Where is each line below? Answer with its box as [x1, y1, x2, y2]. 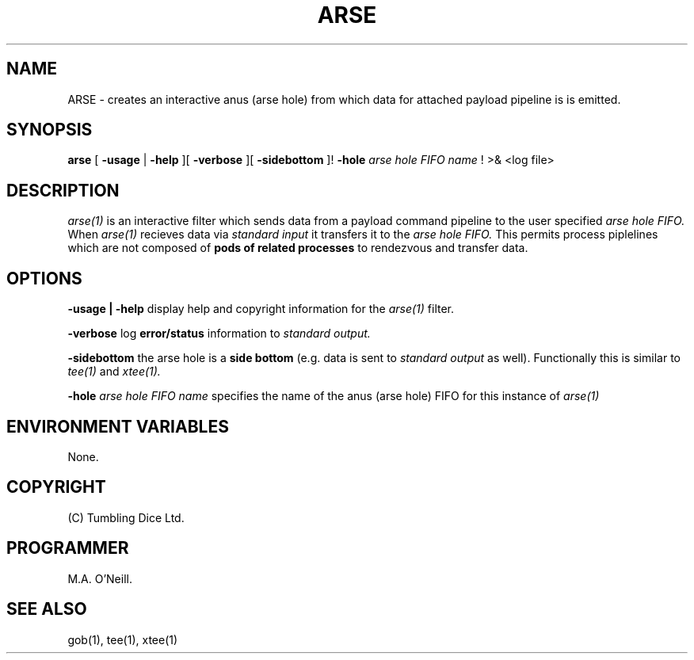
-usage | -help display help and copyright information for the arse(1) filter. [67, 302, 455, 316]
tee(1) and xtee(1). [67, 364, 161, 379]
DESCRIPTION [6, 180, 120, 200]
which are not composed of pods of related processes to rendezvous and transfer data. [67, 241, 528, 255]
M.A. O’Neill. [67, 571, 132, 586]
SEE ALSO [6, 599, 87, 620]
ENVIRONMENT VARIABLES [6, 416, 229, 437]
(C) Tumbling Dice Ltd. [67, 510, 185, 525]
